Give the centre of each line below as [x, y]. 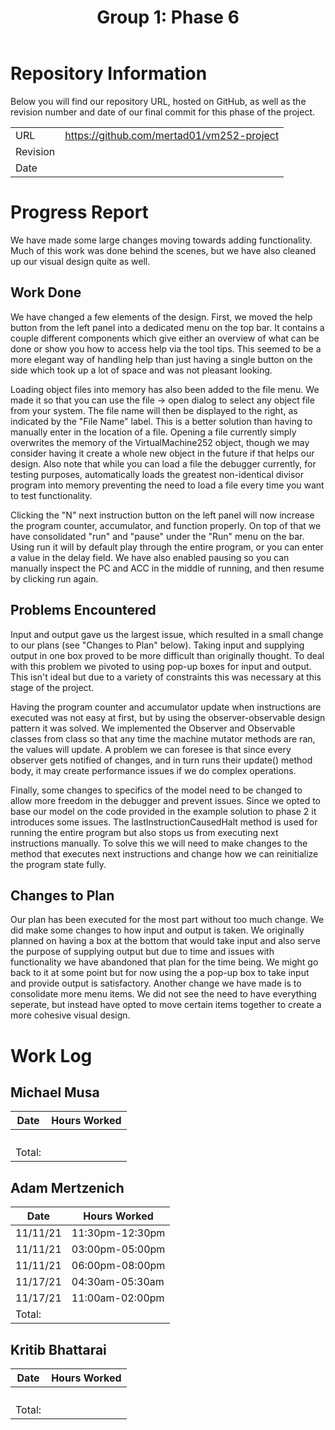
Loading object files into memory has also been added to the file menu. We [165, 389]
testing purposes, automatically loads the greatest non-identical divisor [157, 474]
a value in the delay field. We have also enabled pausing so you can [150, 557]
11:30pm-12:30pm [118, 1233]
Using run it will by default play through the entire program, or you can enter [167, 547]
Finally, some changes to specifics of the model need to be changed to [156, 790]
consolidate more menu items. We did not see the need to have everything [163, 994]
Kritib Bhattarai [58, 1349]
